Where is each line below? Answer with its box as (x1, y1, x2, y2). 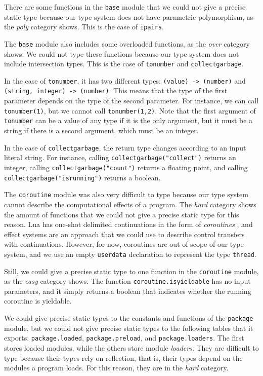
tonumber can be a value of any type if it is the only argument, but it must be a (4, 115, 253, 126)
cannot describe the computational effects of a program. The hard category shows (4, 199, 256, 209)
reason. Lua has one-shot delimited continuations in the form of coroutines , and (4, 219, 253, 230)
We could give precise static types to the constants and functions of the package (4, 313, 253, 323)
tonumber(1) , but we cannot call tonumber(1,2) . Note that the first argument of (4, 105, 256, 116)
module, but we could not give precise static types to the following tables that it (4, 322, 253, 333)
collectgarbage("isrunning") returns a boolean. (4, 172, 161, 182)
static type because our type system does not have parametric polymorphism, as (4, 11, 253, 22)
